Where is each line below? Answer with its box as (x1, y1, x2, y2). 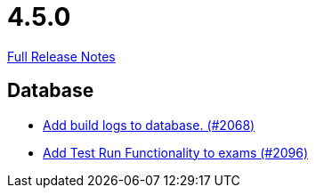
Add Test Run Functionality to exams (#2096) (43, 144, 309, 160)
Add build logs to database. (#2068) (43, 117, 255, 133)
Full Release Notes (7, 48, 116, 64)
